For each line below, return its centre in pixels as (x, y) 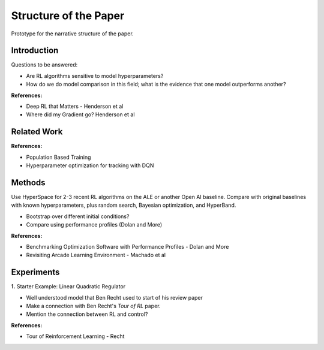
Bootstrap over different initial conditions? (78, 216)
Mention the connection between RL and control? (87, 314)
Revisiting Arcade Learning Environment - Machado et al (96, 255)
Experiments (35, 272)
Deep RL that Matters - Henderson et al (75, 106)
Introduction (35, 51)
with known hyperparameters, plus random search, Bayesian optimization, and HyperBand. (124, 205)
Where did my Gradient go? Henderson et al (80, 114)
